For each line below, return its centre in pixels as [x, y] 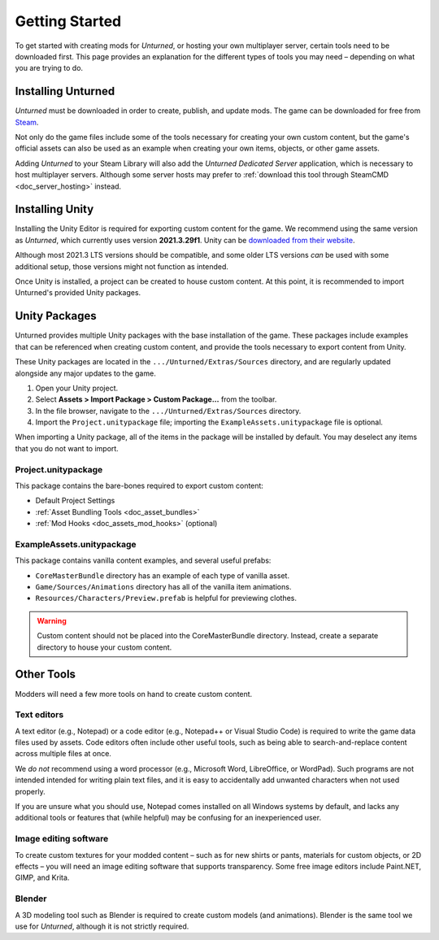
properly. [30, 791]
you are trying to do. [49, 68]
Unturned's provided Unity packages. [78, 293]
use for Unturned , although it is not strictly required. [102, 926]
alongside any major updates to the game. [85, 373]
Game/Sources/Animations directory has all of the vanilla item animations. [163, 587]
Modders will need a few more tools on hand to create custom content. [134, 694]
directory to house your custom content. [104, 647]
